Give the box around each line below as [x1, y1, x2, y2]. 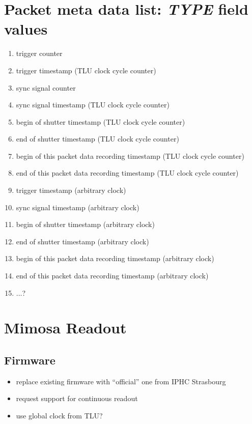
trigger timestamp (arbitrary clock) [16, 185, 126, 195]
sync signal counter [16, 82, 76, 93]
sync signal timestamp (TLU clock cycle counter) [16, 99, 170, 110]
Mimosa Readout [4, 317, 127, 338]
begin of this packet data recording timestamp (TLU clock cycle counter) [16, 150, 244, 161]
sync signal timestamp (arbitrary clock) [16, 202, 139, 212]
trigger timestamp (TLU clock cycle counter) [16, 65, 156, 75]
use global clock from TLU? [16, 410, 103, 420]
